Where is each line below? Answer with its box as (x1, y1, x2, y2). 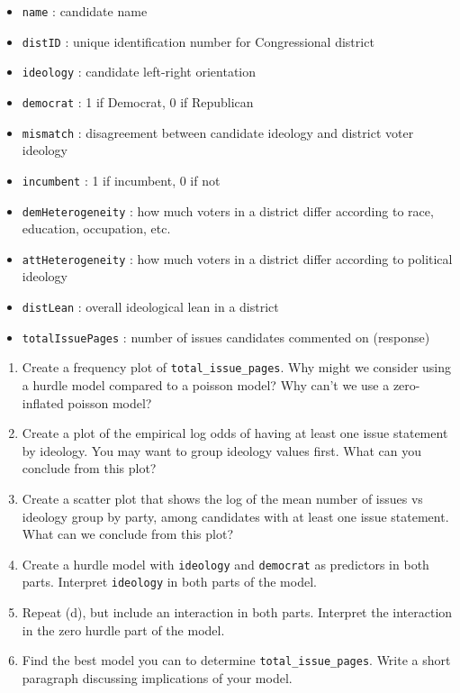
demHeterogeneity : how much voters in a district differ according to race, (22, 201, 434, 220)
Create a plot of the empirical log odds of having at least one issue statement (22, 424, 448, 442)
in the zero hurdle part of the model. (22, 620, 225, 639)
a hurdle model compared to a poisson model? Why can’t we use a (22, 376, 390, 394)
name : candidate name (22, 2, 148, 20)
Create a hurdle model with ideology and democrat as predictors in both (22, 554, 429, 573)
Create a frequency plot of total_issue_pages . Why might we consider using (22, 358, 452, 377)
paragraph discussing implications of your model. (22, 668, 293, 687)
